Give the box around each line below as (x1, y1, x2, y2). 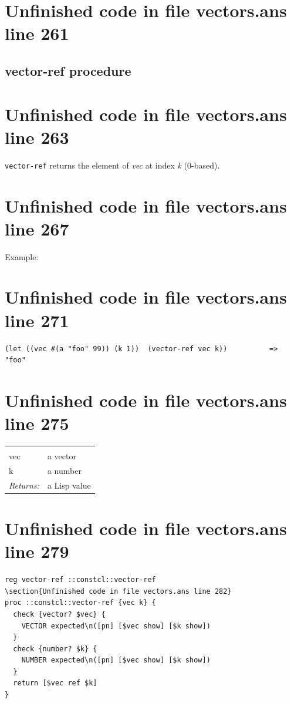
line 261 (5, 21, 69, 45)
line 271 (5, 308, 69, 332)
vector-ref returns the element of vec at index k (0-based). (5, 159, 220, 171)
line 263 (5, 125, 69, 149)
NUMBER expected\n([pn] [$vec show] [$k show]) (21, 656, 211, 665)
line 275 (5, 411, 69, 435)
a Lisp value (47, 479, 91, 491)
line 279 (5, 539, 69, 563)
